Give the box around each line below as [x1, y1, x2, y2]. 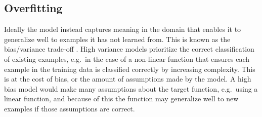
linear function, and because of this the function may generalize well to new [4, 93, 239, 104]
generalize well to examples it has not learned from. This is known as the [4, 33, 231, 44]
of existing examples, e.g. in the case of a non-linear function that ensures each [4, 53, 250, 64]
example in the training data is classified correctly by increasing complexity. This [4, 63, 255, 74]
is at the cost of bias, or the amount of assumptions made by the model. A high [4, 73, 251, 84]
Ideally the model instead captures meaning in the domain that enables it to [4, 24, 241, 34]
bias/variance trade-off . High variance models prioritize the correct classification [4, 44, 254, 54]
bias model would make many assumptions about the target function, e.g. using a [4, 83, 258, 94]
